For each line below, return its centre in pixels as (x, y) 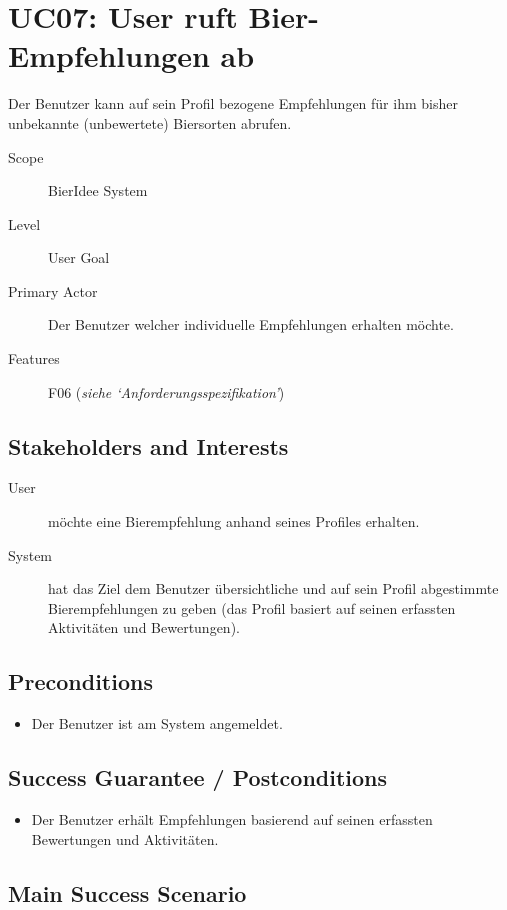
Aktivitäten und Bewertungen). (144, 627)
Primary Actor (53, 290)
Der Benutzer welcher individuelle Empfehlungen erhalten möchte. (251, 324)
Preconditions (80, 681)
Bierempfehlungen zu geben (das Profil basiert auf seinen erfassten (252, 607)
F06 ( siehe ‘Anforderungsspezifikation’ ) (166, 391)
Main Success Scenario (127, 892)
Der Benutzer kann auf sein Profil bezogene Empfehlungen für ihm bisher (233, 103)
